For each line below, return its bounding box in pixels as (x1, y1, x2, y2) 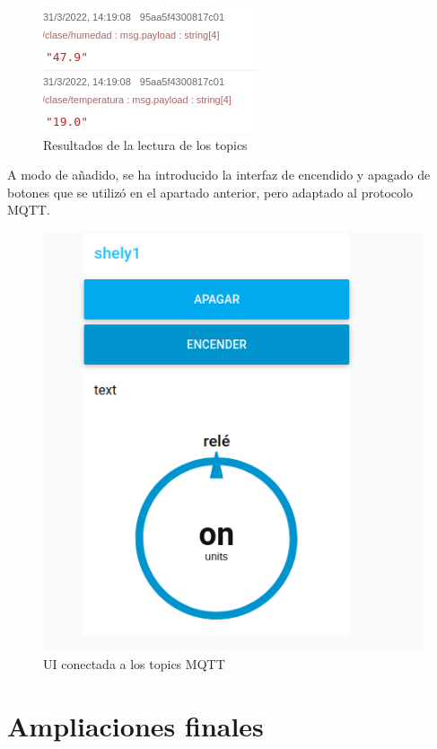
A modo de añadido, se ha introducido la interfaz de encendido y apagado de (7, 165, 431, 184)
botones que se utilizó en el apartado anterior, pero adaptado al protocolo (7, 182, 413, 201)
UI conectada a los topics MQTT (43, 655, 225, 674)
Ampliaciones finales (7, 708, 264, 745)
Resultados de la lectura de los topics (43, 135, 248, 154)
